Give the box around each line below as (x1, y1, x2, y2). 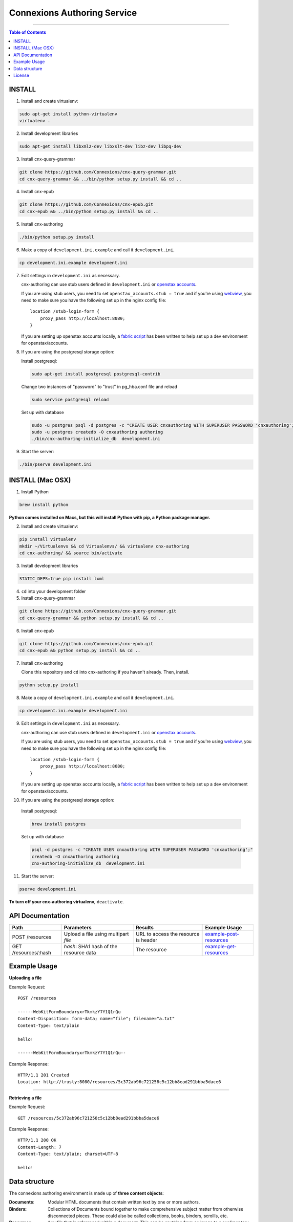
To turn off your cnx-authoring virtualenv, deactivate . (9, 898, 124, 904)
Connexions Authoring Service (9, 7, 137, 18)
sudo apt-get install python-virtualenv (19, 111, 117, 117)
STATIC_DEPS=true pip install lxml (19, 576, 105, 581)
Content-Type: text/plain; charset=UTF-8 (18, 1151, 118, 1157)
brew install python (19, 502, 68, 507)
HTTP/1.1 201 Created (18, 1072, 69, 1078)
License (13, 72, 29, 78)
